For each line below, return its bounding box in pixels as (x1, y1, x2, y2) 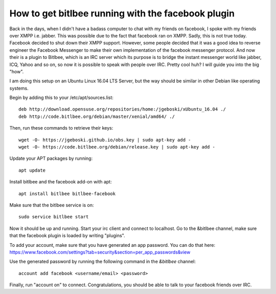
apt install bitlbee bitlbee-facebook (18, 191, 116, 197)
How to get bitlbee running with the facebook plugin (9, 8, 235, 19)
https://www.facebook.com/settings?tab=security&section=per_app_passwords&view (9, 249, 191, 255)
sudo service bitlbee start (18, 214, 89, 220)
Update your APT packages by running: (9, 155, 93, 161)
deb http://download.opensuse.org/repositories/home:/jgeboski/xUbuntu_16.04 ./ (18, 107, 226, 112)
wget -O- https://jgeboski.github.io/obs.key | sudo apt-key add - (18, 137, 191, 143)
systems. (9, 85, 29, 91)
